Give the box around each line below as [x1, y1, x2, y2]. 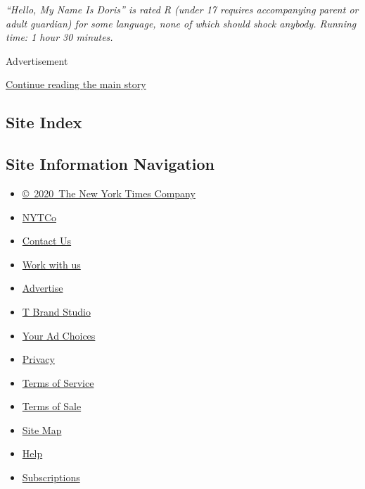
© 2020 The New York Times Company [22, 185, 196, 200]
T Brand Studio [22, 304, 91, 318]
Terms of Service [22, 375, 94, 390]
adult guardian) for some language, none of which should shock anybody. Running [6, 16, 357, 30]
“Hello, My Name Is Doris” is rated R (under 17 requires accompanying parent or [6, 2, 359, 16]
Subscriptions [22, 470, 80, 485]
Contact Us [22, 233, 72, 248]
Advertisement [6, 53, 68, 68]
